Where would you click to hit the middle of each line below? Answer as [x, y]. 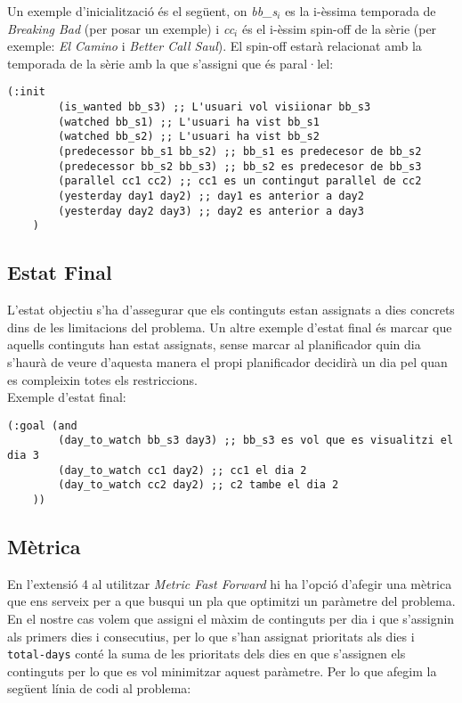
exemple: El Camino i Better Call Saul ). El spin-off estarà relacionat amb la [215, 46]
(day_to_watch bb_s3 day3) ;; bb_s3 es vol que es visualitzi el [256, 441]
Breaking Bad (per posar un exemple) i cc [121, 28]
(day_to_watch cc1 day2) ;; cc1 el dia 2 [182, 470]
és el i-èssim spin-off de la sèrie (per [339, 28]
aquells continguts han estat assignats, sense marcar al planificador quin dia [214, 344]
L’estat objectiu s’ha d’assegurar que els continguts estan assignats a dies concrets [231, 310]
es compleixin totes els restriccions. [102, 379]
